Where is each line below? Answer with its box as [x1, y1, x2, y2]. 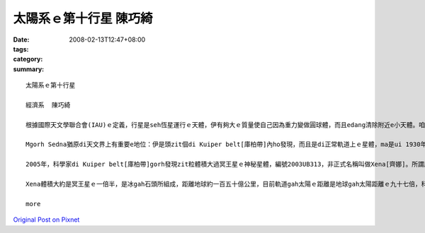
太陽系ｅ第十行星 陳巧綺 [13, 11, 153, 26]
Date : [13, 35, 30, 44]
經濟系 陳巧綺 [25, 101, 71, 109]
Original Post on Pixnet [13, 215, 80, 224]
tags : [13, 44, 29, 53]
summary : [13, 64, 45, 73]
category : [13, 55, 43, 64]
